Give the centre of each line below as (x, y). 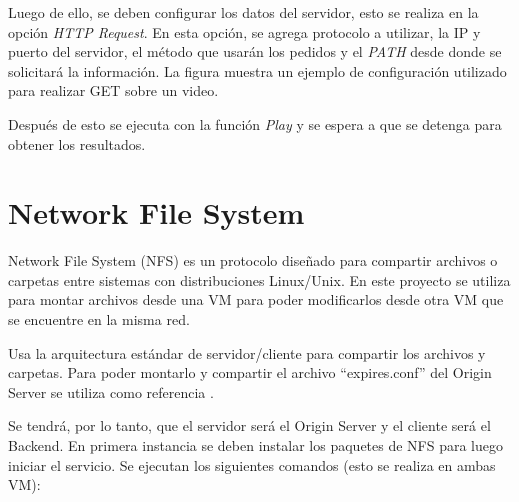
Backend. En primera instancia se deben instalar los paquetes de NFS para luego (256, 445)
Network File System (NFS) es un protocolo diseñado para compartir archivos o (253, 260)
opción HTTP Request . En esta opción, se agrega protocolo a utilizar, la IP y (244, 31)
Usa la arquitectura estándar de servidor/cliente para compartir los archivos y (247, 352)
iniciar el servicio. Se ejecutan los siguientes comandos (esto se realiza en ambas (252, 464)
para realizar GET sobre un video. (113, 90)
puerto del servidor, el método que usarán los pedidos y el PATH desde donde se (255, 51)
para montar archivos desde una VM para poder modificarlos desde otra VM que (256, 299)
